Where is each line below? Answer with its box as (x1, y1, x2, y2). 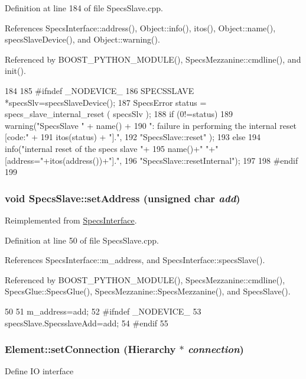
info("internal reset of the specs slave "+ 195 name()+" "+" (5, 142, 219, 154)
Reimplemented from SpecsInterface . (5, 213, 137, 226)
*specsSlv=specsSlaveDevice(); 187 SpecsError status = (5, 96, 207, 108)
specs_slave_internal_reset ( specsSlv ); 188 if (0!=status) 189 (5, 108, 233, 120)
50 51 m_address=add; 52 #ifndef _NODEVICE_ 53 (5, 305, 201, 317)
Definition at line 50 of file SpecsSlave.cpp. (5, 234, 159, 246)
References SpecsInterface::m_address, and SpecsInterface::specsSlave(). (5, 254, 265, 266)
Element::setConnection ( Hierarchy (5, 342, 176, 357)
